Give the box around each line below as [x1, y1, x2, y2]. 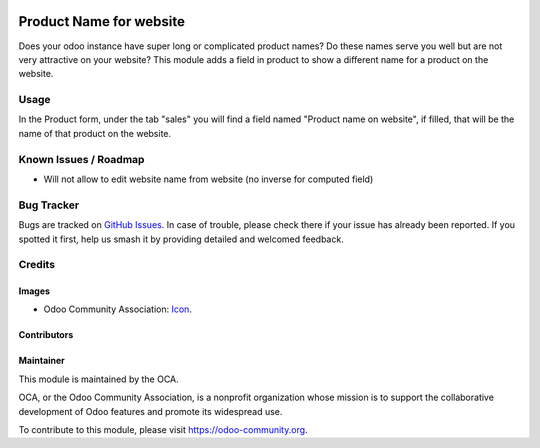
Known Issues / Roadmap [18, 152, 145, 166]
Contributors [18, 329, 74, 341]
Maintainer [18, 355, 65, 367]
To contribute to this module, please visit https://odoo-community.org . [18, 424, 309, 436]
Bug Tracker [18, 198, 80, 212]
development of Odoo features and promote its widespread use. [18, 405, 283, 417]
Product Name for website [18, 13, 185, 30]
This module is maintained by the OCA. [18, 373, 179, 385]
